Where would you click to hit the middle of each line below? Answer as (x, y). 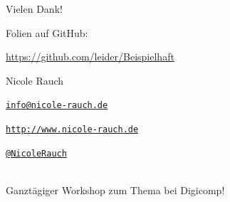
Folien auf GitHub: (47, 32)
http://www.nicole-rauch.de (72, 130)
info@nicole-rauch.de (57, 106)
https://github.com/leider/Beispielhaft (90, 57)
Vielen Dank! (34, 9)
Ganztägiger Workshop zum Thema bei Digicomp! (115, 190)
